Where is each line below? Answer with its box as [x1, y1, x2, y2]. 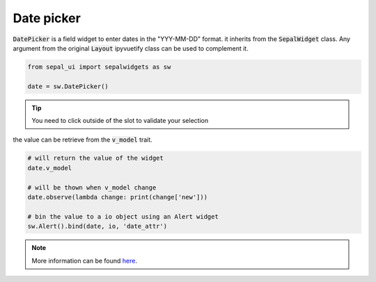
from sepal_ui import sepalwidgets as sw [27, 63, 171, 71]
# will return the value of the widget [27, 154, 164, 163]
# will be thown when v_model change [27, 183, 157, 191]
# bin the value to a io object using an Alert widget [27, 213, 219, 220]
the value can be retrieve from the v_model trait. [13, 135, 152, 144]
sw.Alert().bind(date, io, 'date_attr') [27, 222, 167, 231]
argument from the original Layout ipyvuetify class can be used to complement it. [13, 44, 249, 52]
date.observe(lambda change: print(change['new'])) [27, 193, 208, 201]
